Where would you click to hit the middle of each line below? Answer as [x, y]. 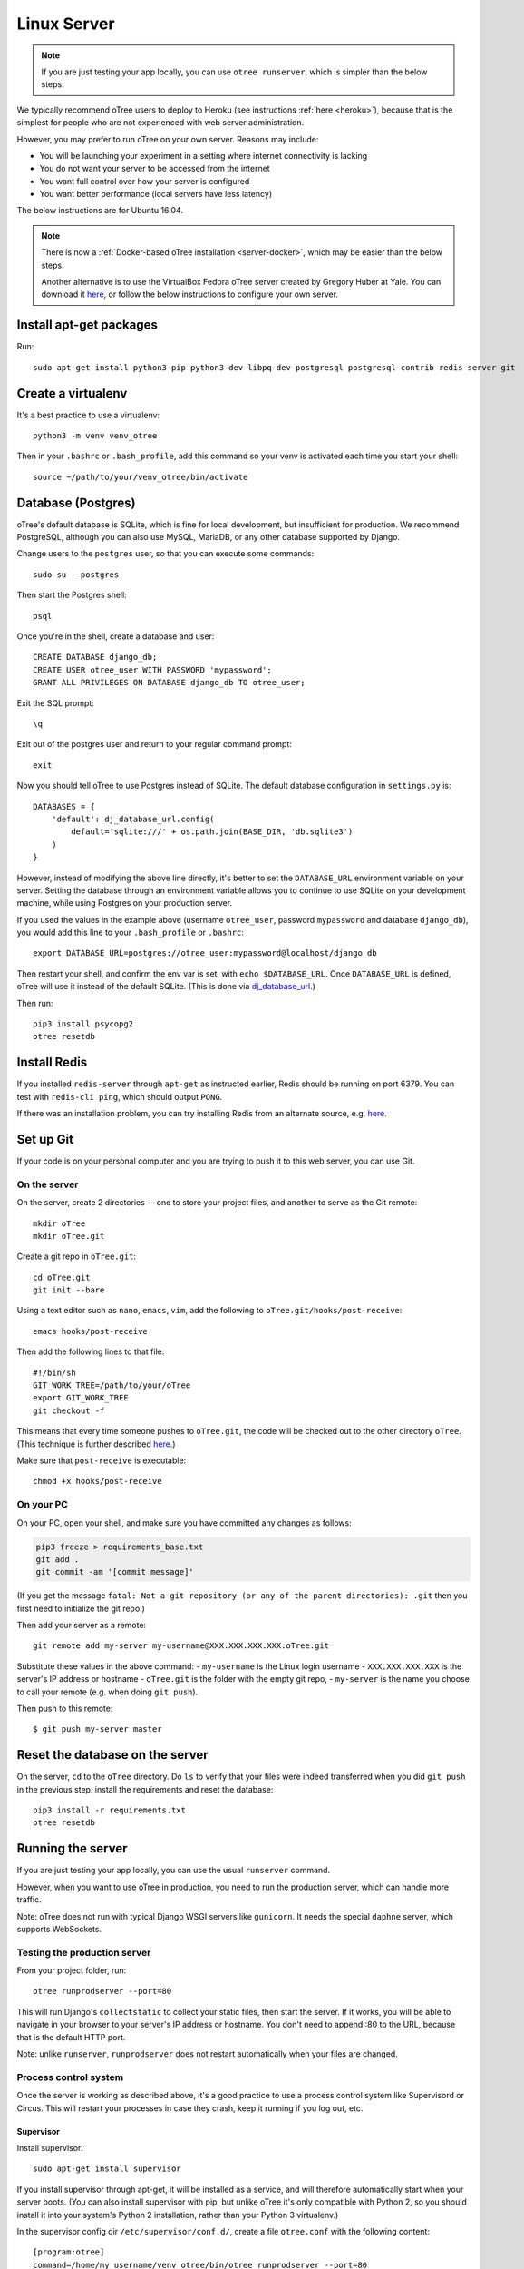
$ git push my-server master [97, 1729]
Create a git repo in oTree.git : [76, 1256]
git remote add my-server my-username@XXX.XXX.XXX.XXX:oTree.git [181, 1646]
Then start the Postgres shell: [72, 595]
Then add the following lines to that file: [91, 1351]
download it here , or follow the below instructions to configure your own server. [190, 294]
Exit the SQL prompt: [55, 702]
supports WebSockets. [59, 1929]
